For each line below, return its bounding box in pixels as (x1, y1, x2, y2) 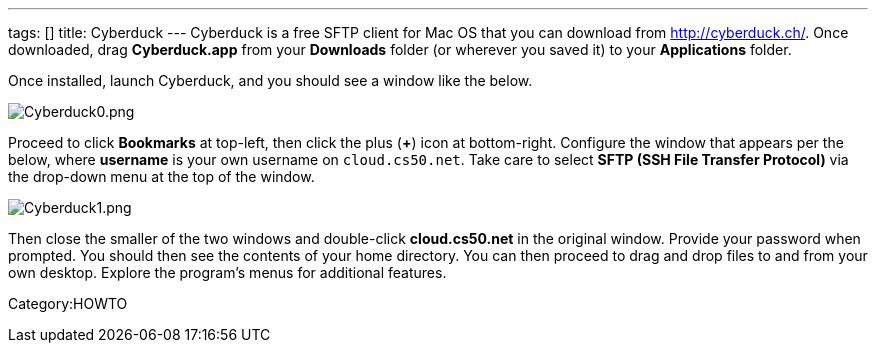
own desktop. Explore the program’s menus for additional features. (8, 264, 447, 281)
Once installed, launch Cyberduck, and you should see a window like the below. (8, 72, 533, 89)
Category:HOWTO (8, 295, 128, 312)
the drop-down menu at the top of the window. (8, 168, 315, 185)
